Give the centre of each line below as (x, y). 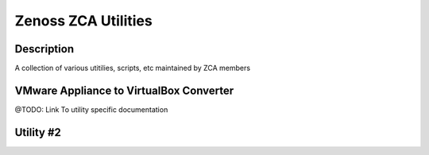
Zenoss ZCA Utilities (83, 21)
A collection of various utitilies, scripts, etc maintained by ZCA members (132, 68)
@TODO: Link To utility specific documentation (91, 109)
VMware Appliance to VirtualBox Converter (124, 90)
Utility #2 (38, 132)
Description (44, 49)
